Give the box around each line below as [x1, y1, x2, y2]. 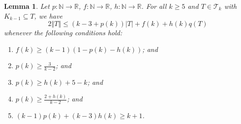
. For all [141, 1, 167, 11]
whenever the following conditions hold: [4, 27, 122, 38]
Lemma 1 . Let [4, 1, 50, 11]
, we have [34, 10, 62, 21]
